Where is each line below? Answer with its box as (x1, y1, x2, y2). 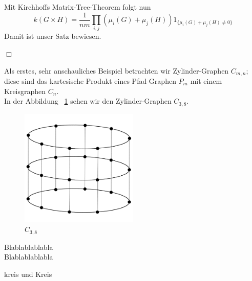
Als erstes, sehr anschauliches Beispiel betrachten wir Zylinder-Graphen (4, 65, 229, 76)
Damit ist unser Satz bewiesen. (4, 31, 101, 41)
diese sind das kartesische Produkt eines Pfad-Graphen (4, 76, 176, 86)
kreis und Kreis (4, 268, 52, 279)
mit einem (190, 76, 222, 86)
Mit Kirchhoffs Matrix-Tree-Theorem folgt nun (4, 2, 151, 12)
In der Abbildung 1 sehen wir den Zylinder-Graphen (4, 96, 172, 106)
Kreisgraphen (4, 85, 46, 96)
